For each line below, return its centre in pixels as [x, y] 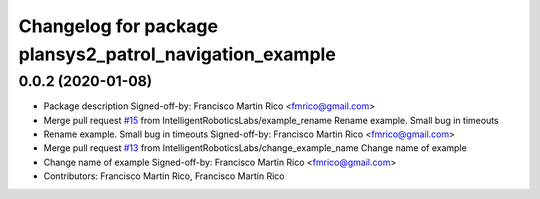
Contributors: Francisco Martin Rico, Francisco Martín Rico [164, 176]
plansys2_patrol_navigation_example [177, 54]
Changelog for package [118, 26]
